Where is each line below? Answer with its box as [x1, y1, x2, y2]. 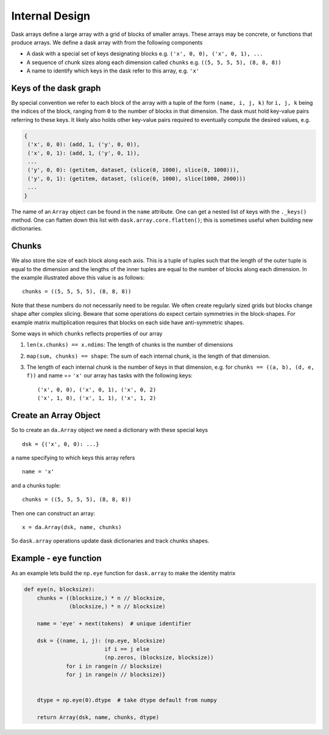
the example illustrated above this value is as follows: [11, 274, 145, 281]
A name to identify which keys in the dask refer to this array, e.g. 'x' [26, 67, 200, 74]
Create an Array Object [11, 410, 101, 421]
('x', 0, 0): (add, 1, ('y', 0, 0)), [27, 141, 140, 148]
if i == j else [104, 645, 150, 652]
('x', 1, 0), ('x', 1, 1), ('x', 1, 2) [37, 395, 157, 402]
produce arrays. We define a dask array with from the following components [11, 38, 203, 46]
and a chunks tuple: [11, 481, 61, 489]
